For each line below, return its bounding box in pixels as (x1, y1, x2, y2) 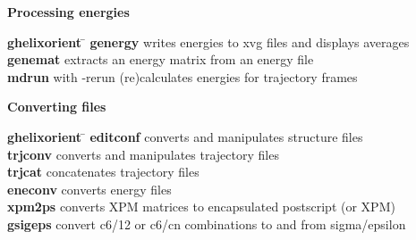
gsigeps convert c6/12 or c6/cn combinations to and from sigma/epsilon (7, 214, 406, 233)
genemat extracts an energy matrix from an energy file (7, 50, 314, 69)
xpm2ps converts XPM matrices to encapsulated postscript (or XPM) (7, 197, 395, 216)
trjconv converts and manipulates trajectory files (7, 145, 279, 163)
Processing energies (7, 3, 130, 21)
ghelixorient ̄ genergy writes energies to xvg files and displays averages (7, 32, 410, 51)
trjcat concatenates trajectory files (7, 162, 200, 181)
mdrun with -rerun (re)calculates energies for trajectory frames (7, 67, 358, 86)
